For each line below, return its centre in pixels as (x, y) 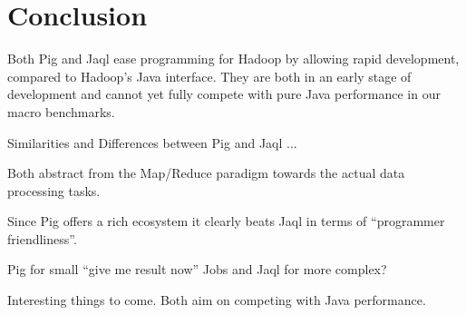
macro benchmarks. (61, 111)
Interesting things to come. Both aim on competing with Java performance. (217, 300)
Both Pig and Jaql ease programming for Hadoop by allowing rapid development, (233, 59)
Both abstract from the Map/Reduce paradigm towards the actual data (206, 173)
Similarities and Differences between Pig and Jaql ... (152, 142)
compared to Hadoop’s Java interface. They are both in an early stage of (209, 76)
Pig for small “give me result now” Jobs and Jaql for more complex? (197, 269)
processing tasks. (54, 190)
